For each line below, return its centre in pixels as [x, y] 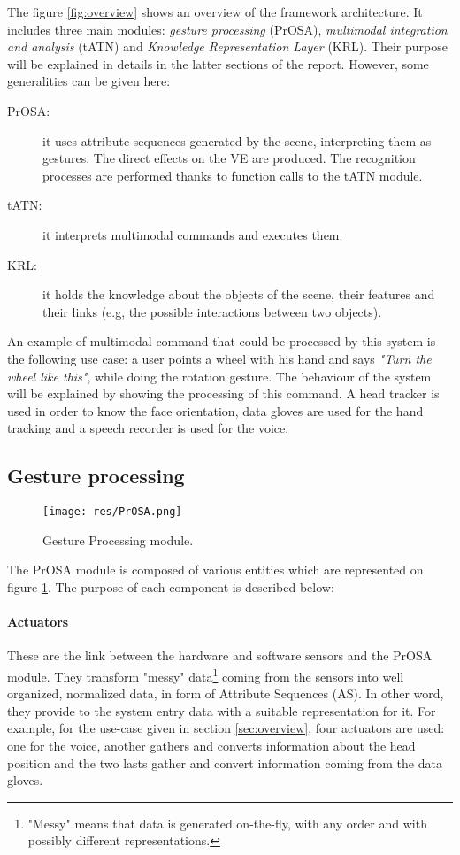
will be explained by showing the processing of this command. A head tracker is [223, 393]
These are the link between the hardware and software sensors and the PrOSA [220, 655]
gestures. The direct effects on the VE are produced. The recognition [229, 158]
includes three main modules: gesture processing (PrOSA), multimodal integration [227, 29]
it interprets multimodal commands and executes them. [193, 234]
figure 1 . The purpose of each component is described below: [171, 586]
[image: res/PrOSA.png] [112, 512]
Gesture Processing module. [118, 539]
